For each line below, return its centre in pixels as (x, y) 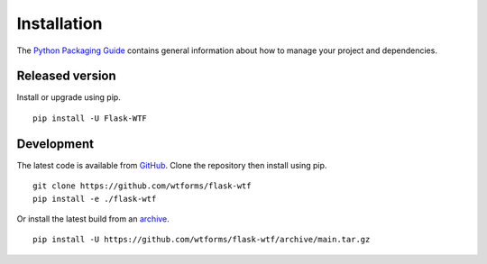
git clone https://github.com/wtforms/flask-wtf (142, 186)
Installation (60, 23)
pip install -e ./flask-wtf (95, 199)
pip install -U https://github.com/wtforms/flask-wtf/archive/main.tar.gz (202, 240)
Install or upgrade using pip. (69, 97)
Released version (66, 76)
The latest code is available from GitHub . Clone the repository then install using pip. (172, 165)
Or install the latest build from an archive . (93, 218)
